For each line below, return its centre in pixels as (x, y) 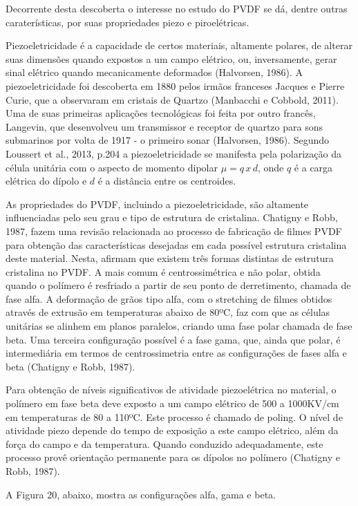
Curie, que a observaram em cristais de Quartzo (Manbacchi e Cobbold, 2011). (172, 99)
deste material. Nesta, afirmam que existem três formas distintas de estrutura (170, 258)
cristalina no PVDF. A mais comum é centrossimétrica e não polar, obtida (163, 271)
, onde (271, 167)
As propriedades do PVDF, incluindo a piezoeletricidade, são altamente (157, 204)
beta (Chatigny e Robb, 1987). (70, 366)
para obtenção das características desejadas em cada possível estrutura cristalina (176, 244)
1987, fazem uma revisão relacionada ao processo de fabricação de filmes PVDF (174, 231)
